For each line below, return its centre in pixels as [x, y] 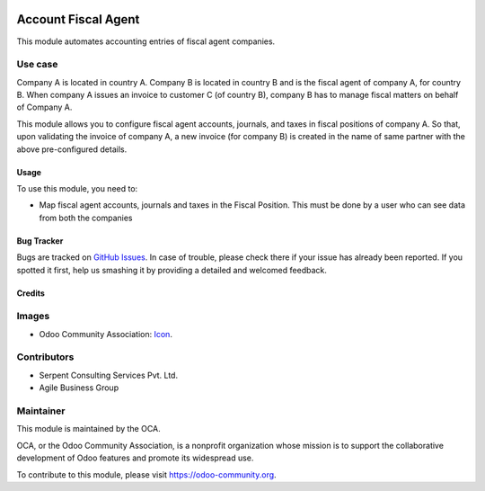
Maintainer [41, 411]
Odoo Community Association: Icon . [106, 334]
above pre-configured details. [72, 149]
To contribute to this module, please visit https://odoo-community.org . [147, 474]
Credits [31, 293]
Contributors [45, 357]
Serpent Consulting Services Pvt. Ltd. [109, 375]
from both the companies [86, 218]
